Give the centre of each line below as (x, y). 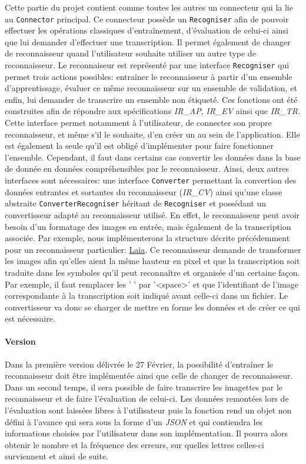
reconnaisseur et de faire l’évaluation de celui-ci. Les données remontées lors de (147, 398)
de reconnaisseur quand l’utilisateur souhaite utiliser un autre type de (130, 53)
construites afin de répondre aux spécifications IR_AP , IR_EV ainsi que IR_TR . (152, 111)
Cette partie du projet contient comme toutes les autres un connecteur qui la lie (149, 7)
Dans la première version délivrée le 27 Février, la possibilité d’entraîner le (139, 364)
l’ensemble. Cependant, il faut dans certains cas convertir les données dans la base (153, 157)
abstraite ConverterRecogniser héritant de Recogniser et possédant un (135, 203)
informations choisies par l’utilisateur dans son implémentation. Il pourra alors (147, 433)
